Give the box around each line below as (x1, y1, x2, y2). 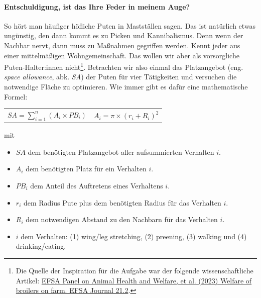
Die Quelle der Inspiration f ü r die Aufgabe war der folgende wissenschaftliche (16, 265, 253, 275)
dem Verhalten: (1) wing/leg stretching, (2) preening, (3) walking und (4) (21, 231, 247, 241)
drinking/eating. (16, 241, 66, 251)
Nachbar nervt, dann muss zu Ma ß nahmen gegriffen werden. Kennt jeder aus (4, 40, 240, 50)
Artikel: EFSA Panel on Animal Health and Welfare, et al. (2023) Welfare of (16, 275, 252, 285)
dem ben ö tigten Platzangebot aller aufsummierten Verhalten (28, 146, 214, 157)
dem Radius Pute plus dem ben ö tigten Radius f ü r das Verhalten (23, 197, 221, 208)
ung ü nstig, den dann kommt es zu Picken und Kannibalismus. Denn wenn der (4, 30, 243, 41)
